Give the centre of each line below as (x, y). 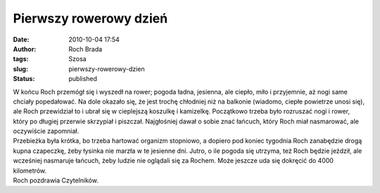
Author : (25, 49)
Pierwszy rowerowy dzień (90, 18)
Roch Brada (85, 49)
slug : (20, 69)
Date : (21, 39)
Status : (24, 79)
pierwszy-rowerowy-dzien (107, 69)
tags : (21, 59)
